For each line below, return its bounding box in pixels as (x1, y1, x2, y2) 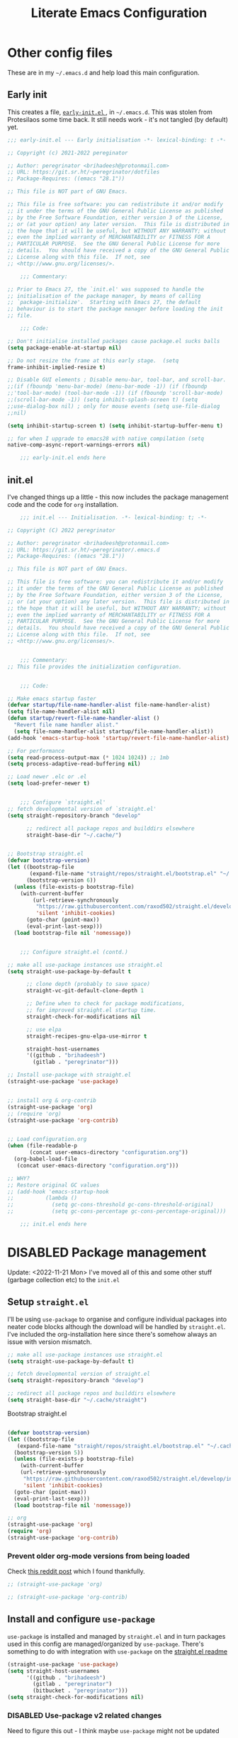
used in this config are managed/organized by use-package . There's (7, 1639, 204, 1648)
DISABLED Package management (7, 1245, 207, 1261)
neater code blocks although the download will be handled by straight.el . (7, 1322, 226, 1330)
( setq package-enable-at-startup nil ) (7, 344, 122, 352)
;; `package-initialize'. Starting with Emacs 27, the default (7, 299, 201, 306)
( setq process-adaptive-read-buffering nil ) (7, 761, 141, 768)
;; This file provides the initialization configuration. (7, 663, 182, 671)
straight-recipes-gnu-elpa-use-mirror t (25, 1033, 147, 1040)
